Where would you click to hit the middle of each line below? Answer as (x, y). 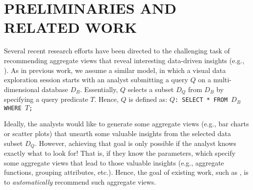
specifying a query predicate (46, 99)
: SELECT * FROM (201, 100)
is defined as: (148, 99)
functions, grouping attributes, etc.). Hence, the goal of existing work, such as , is (126, 172)
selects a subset (151, 89)
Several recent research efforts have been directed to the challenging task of (117, 51)
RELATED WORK (71, 27)
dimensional (22, 89)
